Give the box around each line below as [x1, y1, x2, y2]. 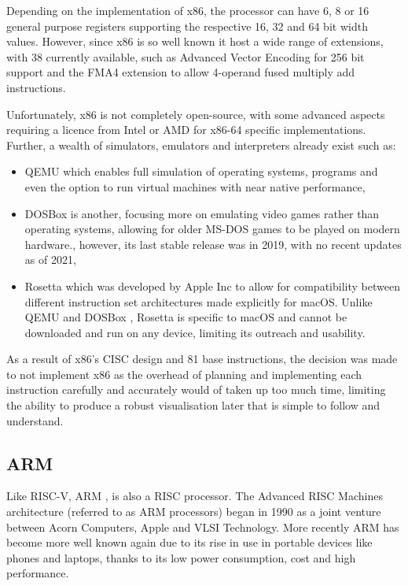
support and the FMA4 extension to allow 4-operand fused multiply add [6, 64, 355, 80]
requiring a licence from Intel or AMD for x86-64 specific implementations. [6, 121, 366, 138]
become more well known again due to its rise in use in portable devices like [6, 534, 373, 551]
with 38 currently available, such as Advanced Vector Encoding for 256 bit [6, 48, 365, 65]
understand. [6, 412, 64, 428]
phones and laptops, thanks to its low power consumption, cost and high [6, 549, 356, 566]
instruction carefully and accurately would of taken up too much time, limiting [6, 381, 386, 398]
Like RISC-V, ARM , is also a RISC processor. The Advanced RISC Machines [6, 488, 383, 504]
